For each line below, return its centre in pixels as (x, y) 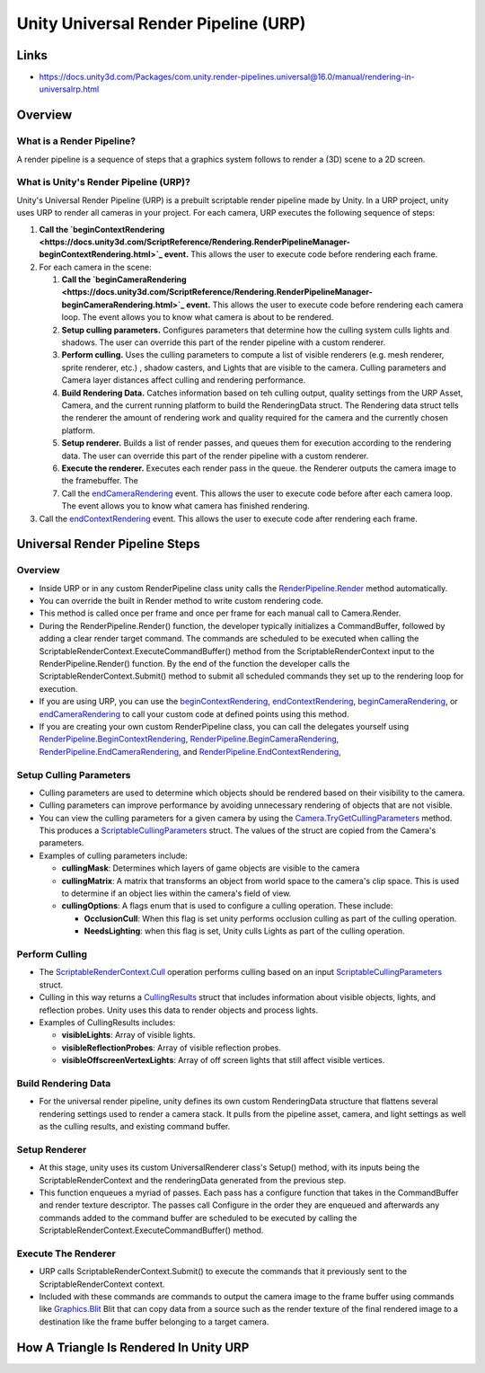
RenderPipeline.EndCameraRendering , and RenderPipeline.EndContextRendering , (190, 751)
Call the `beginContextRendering (102, 229)
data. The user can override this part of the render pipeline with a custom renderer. (215, 456)
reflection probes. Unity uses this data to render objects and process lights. (179, 1010)
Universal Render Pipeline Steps (109, 544)
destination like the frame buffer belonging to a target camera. (154, 1322)
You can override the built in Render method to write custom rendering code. (181, 601)
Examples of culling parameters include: (113, 855)
